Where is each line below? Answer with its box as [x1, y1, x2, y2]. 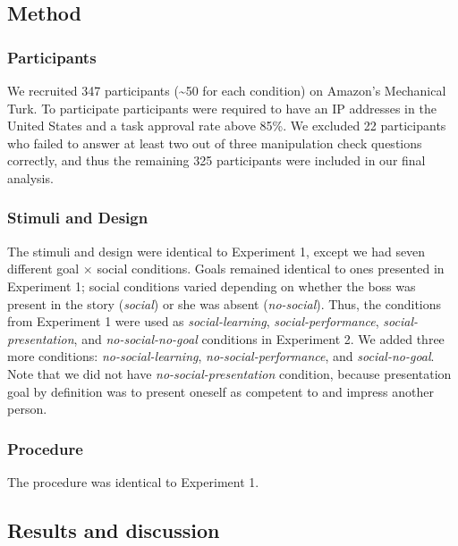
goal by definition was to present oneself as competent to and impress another [7, 382, 434, 400]
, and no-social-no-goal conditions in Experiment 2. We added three [73, 329, 445, 348]
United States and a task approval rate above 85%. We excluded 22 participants [7, 116, 446, 135]
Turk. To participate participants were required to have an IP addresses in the [7, 98, 437, 117]
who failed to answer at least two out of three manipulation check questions [7, 133, 422, 152]
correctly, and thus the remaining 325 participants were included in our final [7, 151, 426, 170]
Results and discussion [7, 516, 220, 543]
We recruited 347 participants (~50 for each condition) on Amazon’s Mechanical [7, 81, 446, 99]
